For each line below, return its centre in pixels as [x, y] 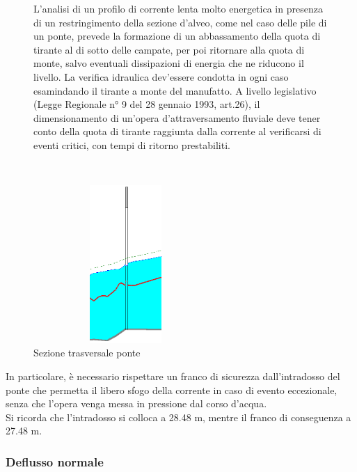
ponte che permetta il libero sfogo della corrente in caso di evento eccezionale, [172, 390]
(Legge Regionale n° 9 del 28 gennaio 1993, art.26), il [147, 104]
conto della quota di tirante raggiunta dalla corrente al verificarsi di [177, 131]
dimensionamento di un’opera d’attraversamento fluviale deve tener [177, 117]
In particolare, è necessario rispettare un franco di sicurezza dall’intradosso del [173, 376]
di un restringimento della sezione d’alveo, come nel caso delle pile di [180, 22]
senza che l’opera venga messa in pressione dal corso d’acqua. [136, 403]
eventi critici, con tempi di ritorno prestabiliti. [132, 144]
